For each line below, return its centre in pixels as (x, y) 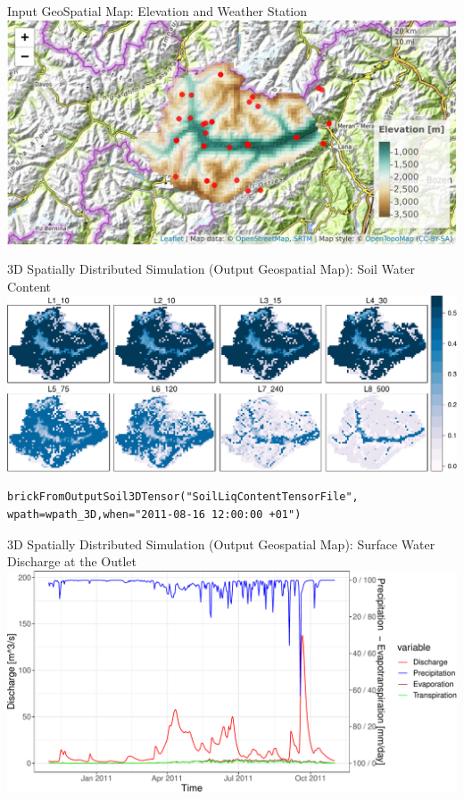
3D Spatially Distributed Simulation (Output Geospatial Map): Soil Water (211, 269)
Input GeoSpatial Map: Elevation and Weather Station (157, 11)
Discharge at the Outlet (72, 561)
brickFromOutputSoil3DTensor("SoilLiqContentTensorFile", (183, 497)
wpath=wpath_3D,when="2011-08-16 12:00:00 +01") (154, 514)
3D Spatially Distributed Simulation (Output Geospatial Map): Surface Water (221, 544)
